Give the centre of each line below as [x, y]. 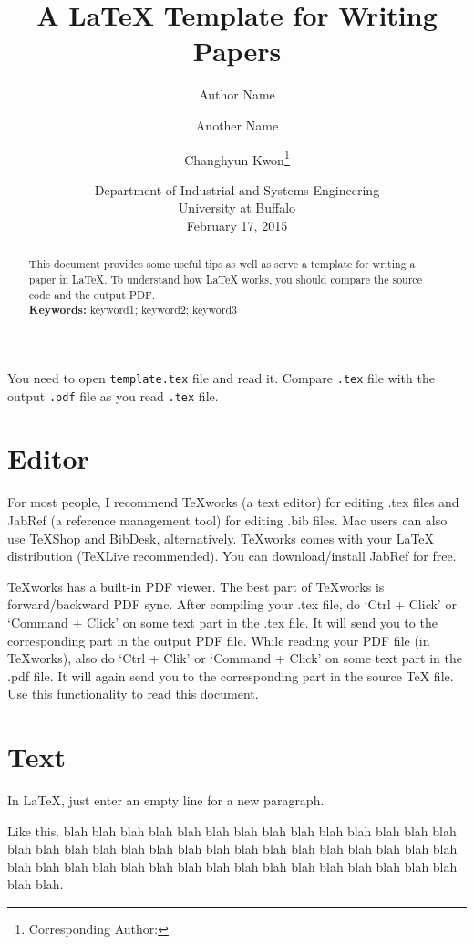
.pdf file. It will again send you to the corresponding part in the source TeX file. [231, 675]
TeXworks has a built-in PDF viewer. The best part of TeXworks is [196, 586]
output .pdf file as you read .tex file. [113, 395]
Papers [237, 51]
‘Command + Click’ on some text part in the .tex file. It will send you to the [222, 622]
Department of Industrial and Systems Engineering [237, 189]
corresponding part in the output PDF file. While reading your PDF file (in [219, 640]
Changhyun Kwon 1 [237, 158]
